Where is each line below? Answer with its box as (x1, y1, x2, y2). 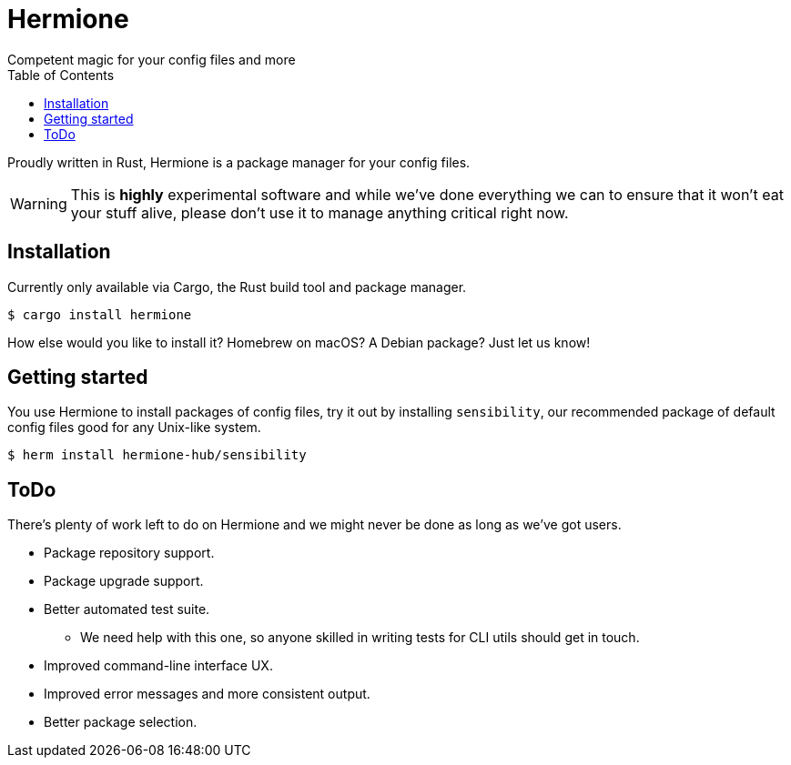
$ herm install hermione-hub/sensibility (7, 448, 307, 463)
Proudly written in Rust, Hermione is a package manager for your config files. (7, 154, 471, 170)
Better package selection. (44, 714, 198, 730)
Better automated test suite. (44, 601, 210, 618)
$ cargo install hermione (7, 307, 192, 322)
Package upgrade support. (44, 573, 204, 589)
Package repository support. (44, 545, 215, 561)
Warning (10, 194, 67, 213)
